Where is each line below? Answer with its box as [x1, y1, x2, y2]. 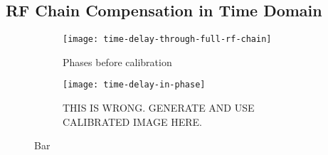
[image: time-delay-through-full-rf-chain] [63, 34, 272, 45]
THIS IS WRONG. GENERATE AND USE [63, 100, 255, 115]
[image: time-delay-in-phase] [63, 80, 206, 90]
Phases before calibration [63, 54, 172, 69]
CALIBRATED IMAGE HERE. [63, 114, 202, 129]
